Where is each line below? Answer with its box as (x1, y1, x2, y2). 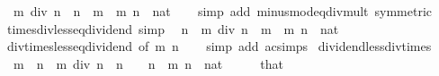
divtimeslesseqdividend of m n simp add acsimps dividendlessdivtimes (6, 37, 432, 55)
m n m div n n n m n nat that (13, 54, 283, 72)
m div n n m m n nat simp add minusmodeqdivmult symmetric (13, 2, 433, 20)
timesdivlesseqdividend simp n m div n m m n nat (6, 19, 339, 38)
